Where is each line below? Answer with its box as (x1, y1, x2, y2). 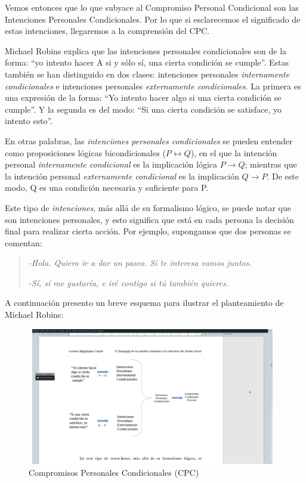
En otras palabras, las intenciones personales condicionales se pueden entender (5, 134, 293, 147)
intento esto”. (5, 114, 53, 127)
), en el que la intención (190, 146, 277, 159)
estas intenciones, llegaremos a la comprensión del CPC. (5, 24, 210, 37)
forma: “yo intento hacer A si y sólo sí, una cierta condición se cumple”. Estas (5, 56, 289, 69)
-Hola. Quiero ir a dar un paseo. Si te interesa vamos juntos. (28, 256, 252, 269)
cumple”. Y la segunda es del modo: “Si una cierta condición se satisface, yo (5, 103, 282, 115)
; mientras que (245, 158, 297, 171)
